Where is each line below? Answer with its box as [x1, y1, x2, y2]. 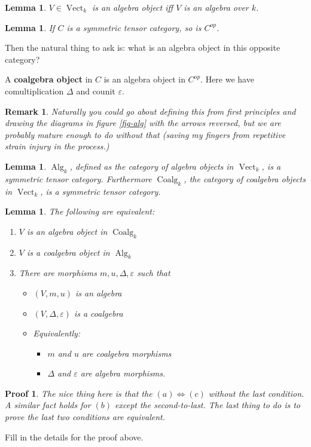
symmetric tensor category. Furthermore [5, 172, 152, 185]
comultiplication [5, 84, 64, 97]
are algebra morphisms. [80, 367, 166, 379]
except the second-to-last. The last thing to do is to [115, 399, 300, 411]
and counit [76, 84, 115, 97]
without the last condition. [208, 387, 304, 399]
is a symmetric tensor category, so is [66, 21, 202, 33]
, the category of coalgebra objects [184, 172, 306, 185]
